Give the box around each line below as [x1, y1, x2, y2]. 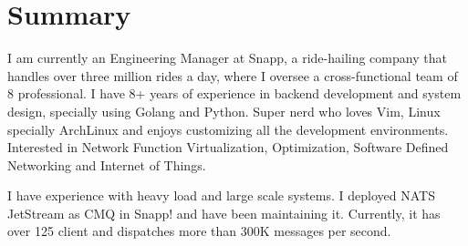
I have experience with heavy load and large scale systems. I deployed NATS [7, 186, 435, 205]
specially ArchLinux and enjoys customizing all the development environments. [7, 119, 449, 138]
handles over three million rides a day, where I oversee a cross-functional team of [7, 66, 458, 85]
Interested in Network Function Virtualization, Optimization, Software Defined [7, 138, 449, 157]
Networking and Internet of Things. [7, 155, 206, 174]
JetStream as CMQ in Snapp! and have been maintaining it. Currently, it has [7, 203, 441, 222]
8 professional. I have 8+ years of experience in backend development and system [7, 84, 462, 103]
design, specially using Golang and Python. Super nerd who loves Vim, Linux [7, 101, 441, 120]
